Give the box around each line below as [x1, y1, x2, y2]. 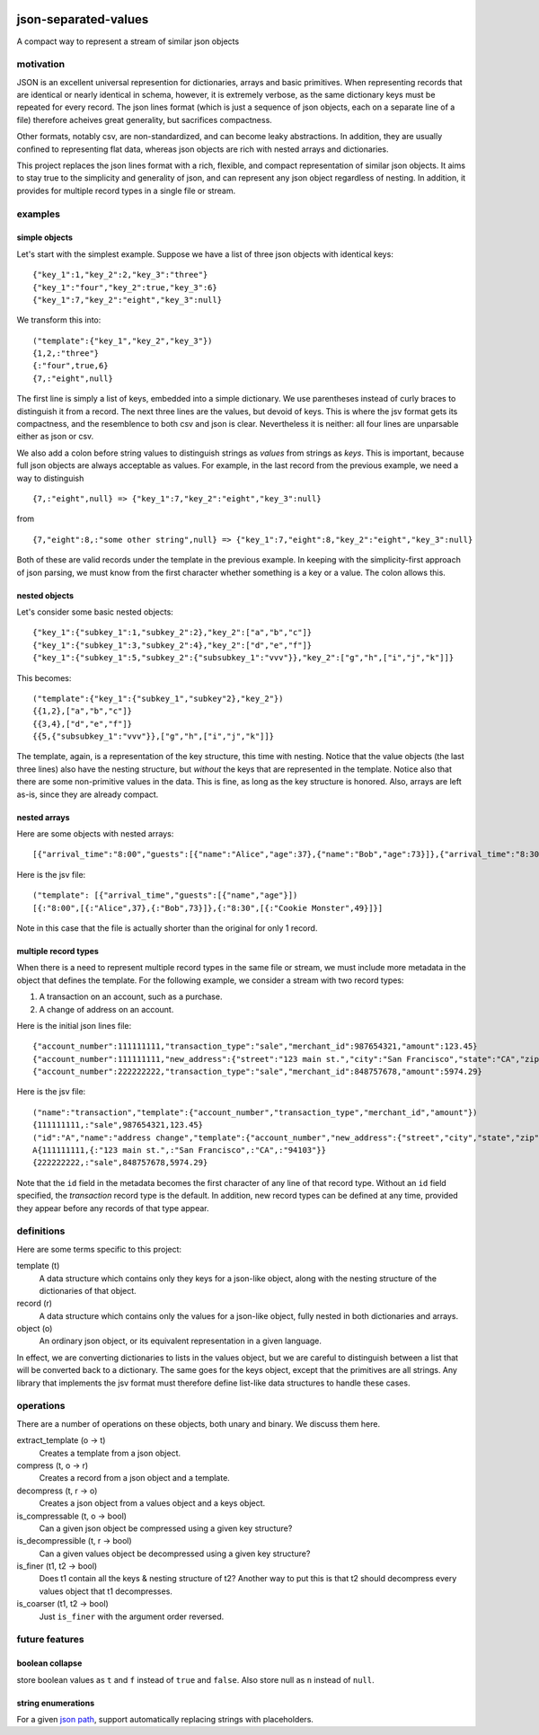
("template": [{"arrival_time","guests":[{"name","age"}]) [32, 890, 298, 900]
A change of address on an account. [39, 1004, 174, 1014]
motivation [16, 58, 66, 71]
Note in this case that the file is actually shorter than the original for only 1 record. [16, 922, 318, 934]
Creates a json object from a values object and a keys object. [39, 1498, 266, 1509]
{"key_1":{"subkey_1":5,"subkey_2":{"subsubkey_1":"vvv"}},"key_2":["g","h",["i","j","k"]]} [32, 652, 455, 663]
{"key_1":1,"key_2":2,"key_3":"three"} [32, 270, 208, 280]
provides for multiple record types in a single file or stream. [16, 185, 236, 196]
